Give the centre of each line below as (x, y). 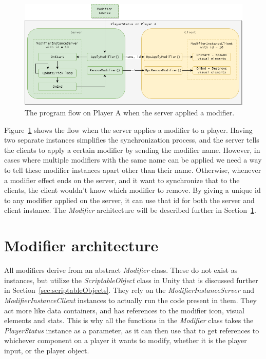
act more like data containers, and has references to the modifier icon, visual (124, 310)
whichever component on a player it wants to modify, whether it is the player (126, 340)
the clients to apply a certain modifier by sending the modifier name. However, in (132, 149)
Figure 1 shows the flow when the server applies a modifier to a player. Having (128, 129)
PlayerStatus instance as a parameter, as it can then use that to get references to (132, 330)
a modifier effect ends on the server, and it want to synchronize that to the (122, 180)
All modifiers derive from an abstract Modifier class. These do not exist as (121, 270)
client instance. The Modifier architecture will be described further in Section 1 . (130, 210)
